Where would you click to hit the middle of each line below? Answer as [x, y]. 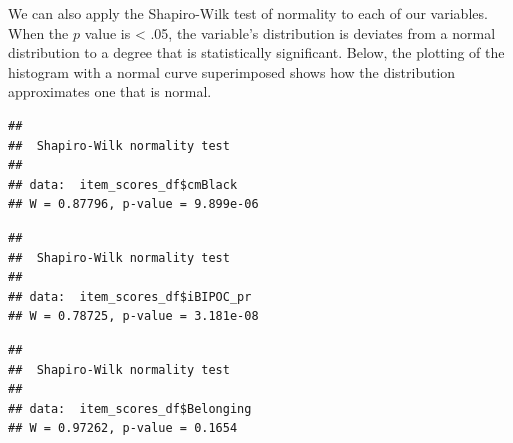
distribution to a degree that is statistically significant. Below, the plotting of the [256, 52]
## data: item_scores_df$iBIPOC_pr [130, 296]
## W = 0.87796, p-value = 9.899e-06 [133, 204]
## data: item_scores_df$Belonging [130, 408]
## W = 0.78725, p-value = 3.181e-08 [133, 316]
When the [38, 32]
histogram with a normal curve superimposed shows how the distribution [232, 71]
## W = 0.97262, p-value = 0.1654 [123, 428]
